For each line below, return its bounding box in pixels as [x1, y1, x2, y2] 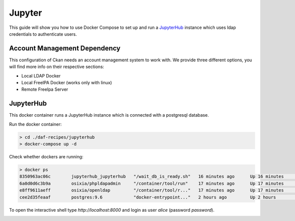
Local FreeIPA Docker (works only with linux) [21, 80, 113, 86]
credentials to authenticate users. [9, 31, 77, 37]
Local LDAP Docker [21, 73, 61, 78]
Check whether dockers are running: [9, 154, 84, 160]
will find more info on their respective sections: [9, 64, 104, 70]
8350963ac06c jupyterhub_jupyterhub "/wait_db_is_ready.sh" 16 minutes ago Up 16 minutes [19, 174, 284, 179]
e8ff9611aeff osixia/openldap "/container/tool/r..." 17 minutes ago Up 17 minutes [19, 188, 284, 193]
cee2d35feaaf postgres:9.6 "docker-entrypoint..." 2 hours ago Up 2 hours [19, 194, 276, 200]
